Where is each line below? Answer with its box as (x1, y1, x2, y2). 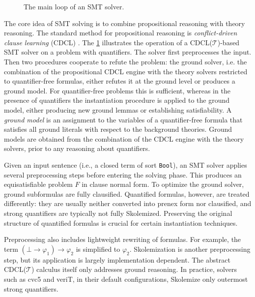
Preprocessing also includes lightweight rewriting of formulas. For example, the (4, 234, 241, 244)
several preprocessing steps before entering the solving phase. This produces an (4, 169, 242, 179)
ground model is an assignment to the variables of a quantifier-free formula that (4, 114, 243, 124)
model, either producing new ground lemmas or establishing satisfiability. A (4, 104, 232, 115)
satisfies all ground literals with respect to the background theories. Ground (4, 124, 232, 134)
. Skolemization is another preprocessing (129, 243, 251, 254)
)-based (217, 37, 240, 47)
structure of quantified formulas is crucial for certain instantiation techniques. (4, 217, 238, 228)
